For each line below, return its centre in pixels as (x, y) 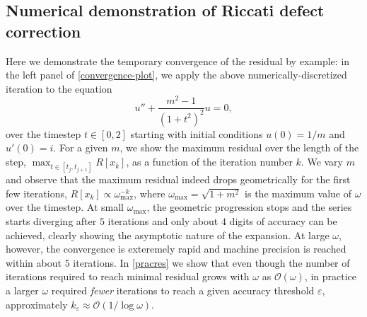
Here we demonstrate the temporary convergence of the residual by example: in (178, 60)
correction (43, 31)
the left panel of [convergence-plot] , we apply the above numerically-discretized (176, 75)
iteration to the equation (59, 88)
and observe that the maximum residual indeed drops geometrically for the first (178, 179)
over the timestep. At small (65, 207)
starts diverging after (51, 221)
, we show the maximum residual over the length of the (239, 148)
